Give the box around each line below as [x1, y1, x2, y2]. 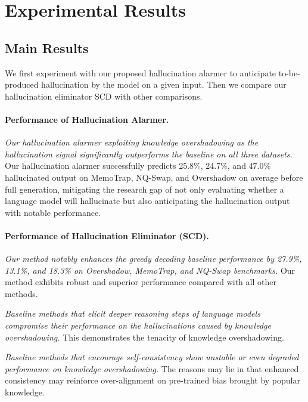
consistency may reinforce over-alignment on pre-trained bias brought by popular [5, 374, 300, 386]
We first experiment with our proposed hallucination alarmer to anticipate [5, 66, 276, 79]
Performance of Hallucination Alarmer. [5, 113, 169, 125]
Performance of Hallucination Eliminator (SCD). [5, 229, 209, 242]
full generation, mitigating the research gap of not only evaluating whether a [5, 183, 284, 195]
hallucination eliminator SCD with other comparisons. [5, 89, 203, 102]
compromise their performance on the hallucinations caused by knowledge [5, 319, 271, 332]
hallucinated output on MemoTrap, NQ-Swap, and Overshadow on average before [5, 171, 303, 183]
